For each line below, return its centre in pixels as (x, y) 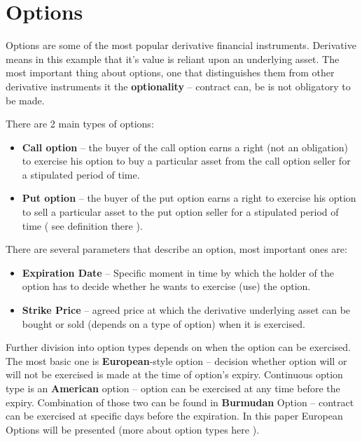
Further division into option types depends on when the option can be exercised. (178, 347)
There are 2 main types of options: (80, 124)
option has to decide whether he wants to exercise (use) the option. (166, 286)
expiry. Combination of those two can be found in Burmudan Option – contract (180, 402)
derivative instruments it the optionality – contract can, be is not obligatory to (178, 86)
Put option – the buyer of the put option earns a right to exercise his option (189, 198)
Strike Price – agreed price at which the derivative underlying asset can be (186, 310)
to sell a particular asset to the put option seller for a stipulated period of (180, 212)
